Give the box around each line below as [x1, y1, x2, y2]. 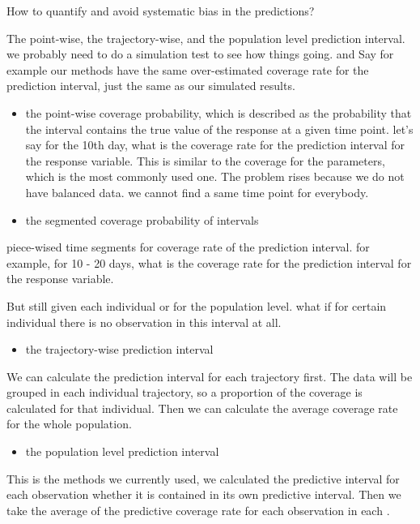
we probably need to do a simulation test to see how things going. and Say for [6, 45, 394, 62]
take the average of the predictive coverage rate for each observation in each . [6, 501, 390, 518]
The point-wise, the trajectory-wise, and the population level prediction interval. [6, 29, 405, 46]
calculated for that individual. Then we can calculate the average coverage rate [6, 399, 398, 416]
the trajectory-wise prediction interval [25, 341, 214, 358]
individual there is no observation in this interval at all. [6, 313, 282, 330]
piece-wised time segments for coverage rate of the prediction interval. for [6, 238, 370, 256]
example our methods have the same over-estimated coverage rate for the [6, 61, 369, 78]
